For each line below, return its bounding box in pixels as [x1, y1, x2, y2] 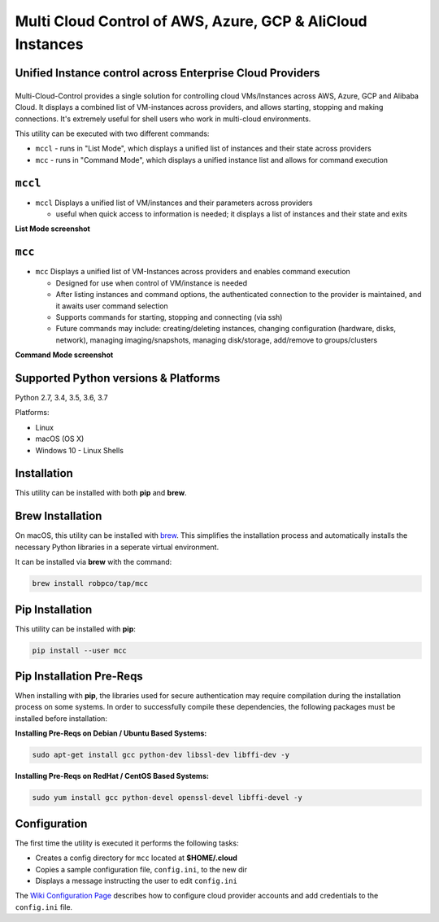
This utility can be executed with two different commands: [15, 129, 210, 138]
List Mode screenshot [15, 224, 91, 234]
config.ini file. [15, 902, 73, 911]
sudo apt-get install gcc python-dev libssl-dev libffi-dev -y [32, 750, 290, 760]
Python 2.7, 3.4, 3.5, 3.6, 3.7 [15, 392, 109, 402]
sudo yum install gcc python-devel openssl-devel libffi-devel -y [32, 793, 302, 802]
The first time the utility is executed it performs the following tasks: [15, 838, 239, 848]
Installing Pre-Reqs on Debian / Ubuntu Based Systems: [15, 728, 207, 738]
